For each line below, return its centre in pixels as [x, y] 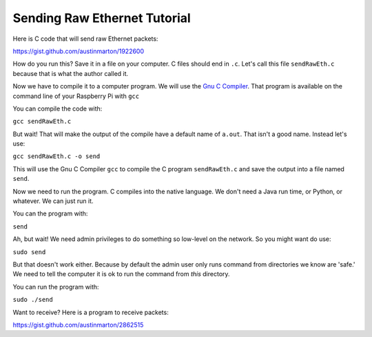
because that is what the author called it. [71, 73]
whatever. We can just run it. [53, 201]
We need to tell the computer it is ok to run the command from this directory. [121, 274]
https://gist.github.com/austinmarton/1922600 [79, 51]
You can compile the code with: [58, 108]
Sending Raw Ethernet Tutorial [102, 18]
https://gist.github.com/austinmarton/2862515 [78, 325]
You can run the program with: [56, 287]
